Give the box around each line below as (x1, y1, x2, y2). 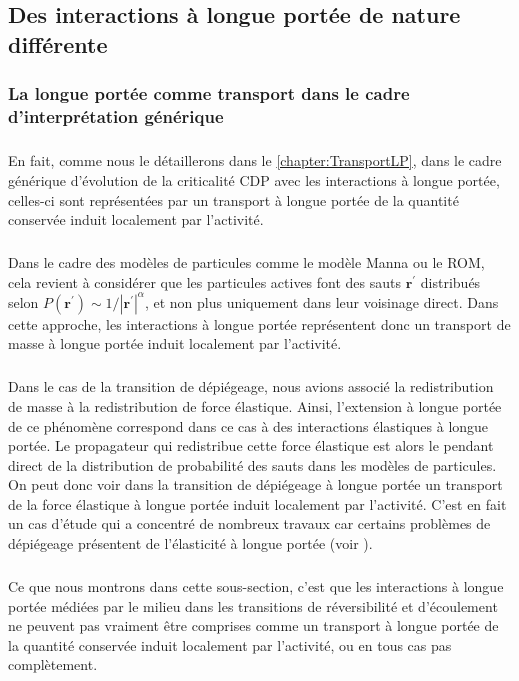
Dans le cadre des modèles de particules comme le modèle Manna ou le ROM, (8, 252, 485, 273)
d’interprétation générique (8, 104, 224, 129)
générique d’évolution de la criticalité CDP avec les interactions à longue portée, (8, 169, 500, 190)
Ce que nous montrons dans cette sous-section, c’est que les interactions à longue (8, 576, 504, 597)
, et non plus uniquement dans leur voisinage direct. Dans (144, 291, 499, 312)
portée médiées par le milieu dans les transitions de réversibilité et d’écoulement (8, 595, 498, 616)
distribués (420, 271, 481, 292)
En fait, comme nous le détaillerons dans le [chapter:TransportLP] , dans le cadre (8, 150, 502, 171)
